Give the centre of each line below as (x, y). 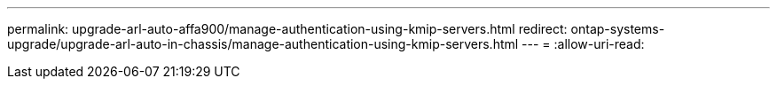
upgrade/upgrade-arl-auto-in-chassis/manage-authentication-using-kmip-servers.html (263, 44)
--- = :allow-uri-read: (583, 44)
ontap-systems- (618, 29)
